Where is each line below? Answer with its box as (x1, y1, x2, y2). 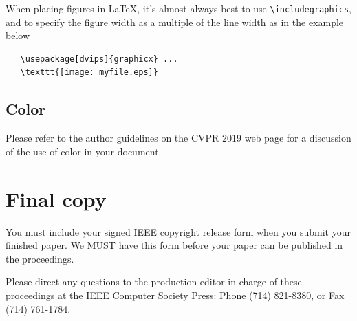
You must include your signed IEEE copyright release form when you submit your (6, 224, 351, 239)
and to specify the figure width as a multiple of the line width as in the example (6, 14, 344, 29)
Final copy (6, 184, 107, 212)
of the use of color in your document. (6, 144, 162, 158)
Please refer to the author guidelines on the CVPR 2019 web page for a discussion (6, 131, 351, 145)
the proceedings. (6, 251, 74, 265)
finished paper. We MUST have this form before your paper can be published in (6, 238, 343, 252)
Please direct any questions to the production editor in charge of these (6, 274, 302, 289)
